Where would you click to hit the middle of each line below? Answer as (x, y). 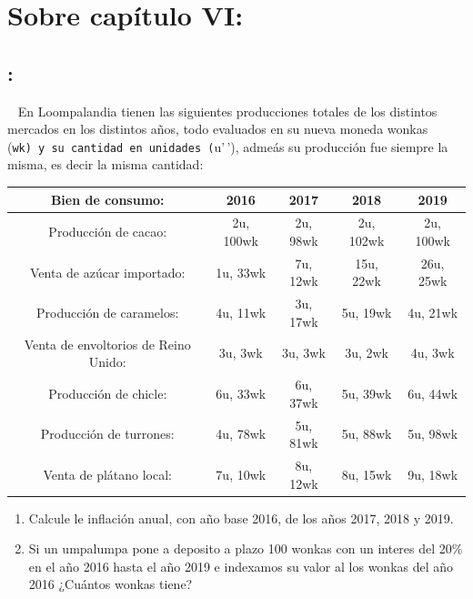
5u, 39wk (367, 393)
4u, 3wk (433, 353)
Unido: (107, 362)
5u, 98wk (433, 434)
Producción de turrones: (107, 434)
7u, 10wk (241, 474)
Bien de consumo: (107, 199)
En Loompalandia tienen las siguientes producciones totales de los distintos (227, 111)
